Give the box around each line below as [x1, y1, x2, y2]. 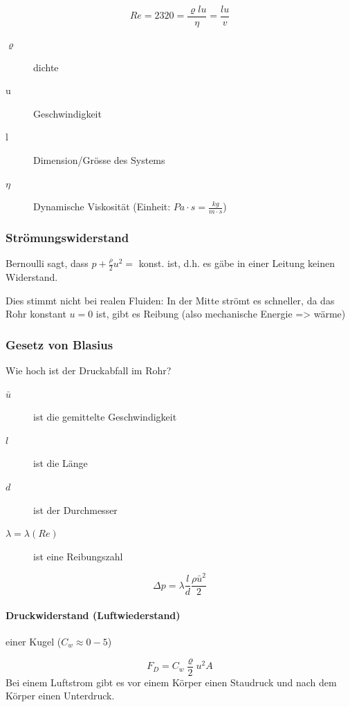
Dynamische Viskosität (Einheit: [33, 199, 171, 214]
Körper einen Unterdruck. [6, 688, 115, 703]
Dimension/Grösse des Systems [33, 153, 165, 167]
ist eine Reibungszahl [33, 549, 123, 563]
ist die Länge [33, 456, 88, 470]
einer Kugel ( [6, 634, 62, 649]
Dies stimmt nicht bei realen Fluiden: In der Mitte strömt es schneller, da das [6, 293, 335, 307]
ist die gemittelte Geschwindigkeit [33, 410, 177, 424]
